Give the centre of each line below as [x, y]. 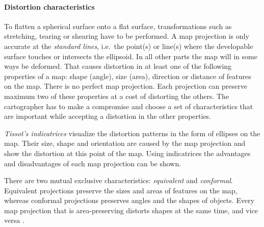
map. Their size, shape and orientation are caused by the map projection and [125, 143]
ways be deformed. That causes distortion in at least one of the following [118, 66]
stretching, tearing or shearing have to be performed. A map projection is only [127, 36]
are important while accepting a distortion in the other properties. [108, 116]
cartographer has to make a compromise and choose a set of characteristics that [129, 106]
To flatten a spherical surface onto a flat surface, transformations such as [118, 26]
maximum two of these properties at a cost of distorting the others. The [117, 96]
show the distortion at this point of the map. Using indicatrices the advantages [127, 153]
